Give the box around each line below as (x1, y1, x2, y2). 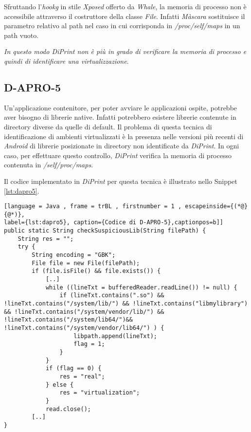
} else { (45, 381, 74, 388)
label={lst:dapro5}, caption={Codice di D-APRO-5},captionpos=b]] (4, 219, 224, 226)
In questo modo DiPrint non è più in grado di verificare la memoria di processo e (4, 46, 247, 56)
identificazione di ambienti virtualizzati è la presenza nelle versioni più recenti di (4, 131, 244, 141)
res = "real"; (59, 373, 105, 380)
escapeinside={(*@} (185, 203, 248, 210)
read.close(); (45, 405, 91, 413)
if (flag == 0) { (45, 365, 102, 372)
